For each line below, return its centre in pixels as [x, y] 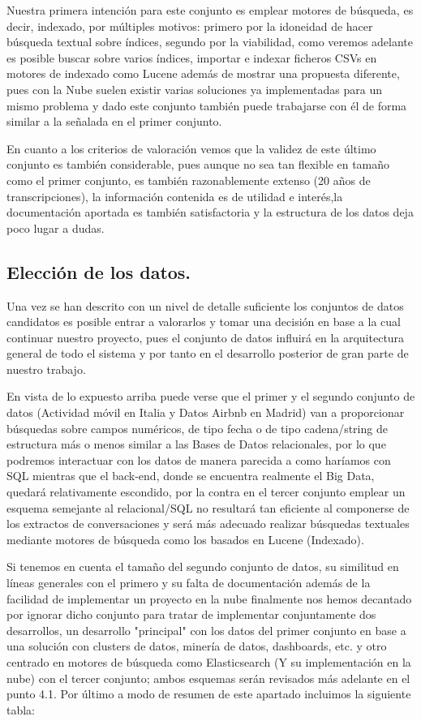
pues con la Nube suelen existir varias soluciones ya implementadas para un [195, 89]
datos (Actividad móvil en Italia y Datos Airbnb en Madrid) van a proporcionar [206, 412]
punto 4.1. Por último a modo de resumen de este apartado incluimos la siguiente [209, 694]
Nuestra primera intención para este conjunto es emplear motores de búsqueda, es [210, 10]
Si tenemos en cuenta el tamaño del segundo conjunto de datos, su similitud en [203, 566]
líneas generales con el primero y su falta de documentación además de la [189, 583]
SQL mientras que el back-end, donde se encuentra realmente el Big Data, [191, 476]
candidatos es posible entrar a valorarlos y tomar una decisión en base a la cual [204, 322]
